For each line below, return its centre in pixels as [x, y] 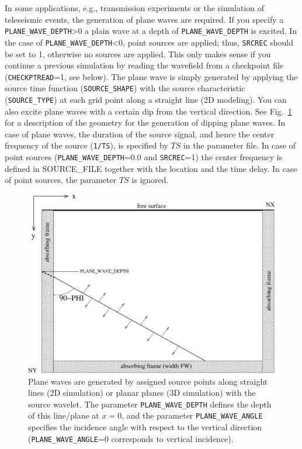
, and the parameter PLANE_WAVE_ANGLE [192, 415]
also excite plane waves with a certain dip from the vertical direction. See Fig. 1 [148, 111]
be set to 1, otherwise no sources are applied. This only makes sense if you [138, 53]
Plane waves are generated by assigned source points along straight [148, 381]
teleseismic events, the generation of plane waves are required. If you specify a [144, 19]
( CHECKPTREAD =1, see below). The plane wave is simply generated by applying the [151, 76]
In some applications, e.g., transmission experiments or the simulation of [134, 8]
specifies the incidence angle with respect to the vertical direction [145, 427]
